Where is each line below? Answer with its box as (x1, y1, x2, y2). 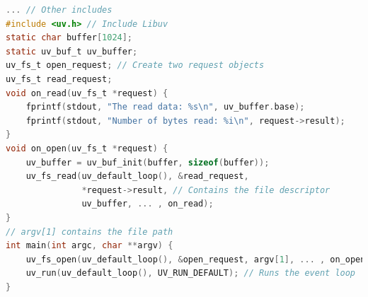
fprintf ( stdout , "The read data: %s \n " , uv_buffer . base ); (25, 102, 305, 112)
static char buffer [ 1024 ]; (6, 33, 133, 43)
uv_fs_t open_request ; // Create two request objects (6, 60, 265, 71)
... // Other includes (6, 5, 113, 15)
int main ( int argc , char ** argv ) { (6, 240, 173, 251)
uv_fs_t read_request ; (6, 74, 113, 84)
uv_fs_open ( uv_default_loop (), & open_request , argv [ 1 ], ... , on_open (25, 254, 366, 264)
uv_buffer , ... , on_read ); (81, 199, 214, 209)
